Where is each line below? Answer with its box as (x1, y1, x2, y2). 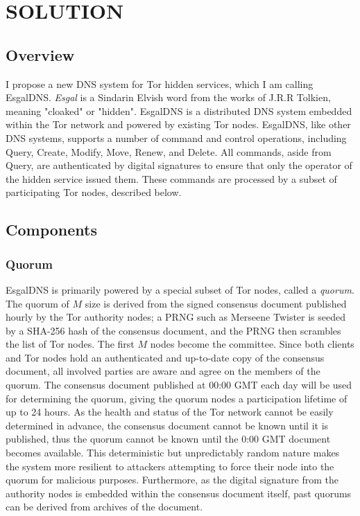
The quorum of (6, 296, 69, 310)
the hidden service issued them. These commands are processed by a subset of (6, 171, 337, 186)
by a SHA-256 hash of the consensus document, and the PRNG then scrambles (6, 323, 341, 337)
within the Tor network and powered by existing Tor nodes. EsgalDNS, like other (6, 117, 351, 132)
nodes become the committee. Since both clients (150, 337, 354, 351)
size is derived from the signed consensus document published (85, 296, 347, 310)
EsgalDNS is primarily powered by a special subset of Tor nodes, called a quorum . (6, 282, 354, 296)
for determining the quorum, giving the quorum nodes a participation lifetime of (6, 391, 348, 405)
